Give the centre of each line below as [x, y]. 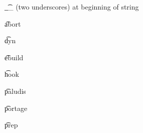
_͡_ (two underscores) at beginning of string [72, 7]
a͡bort [13, 23]
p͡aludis [15, 91]
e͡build [14, 57]
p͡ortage [16, 108]
